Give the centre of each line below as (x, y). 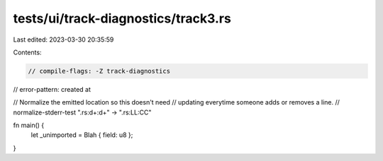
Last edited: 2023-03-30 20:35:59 (63, 40)
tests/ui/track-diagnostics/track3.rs (122, 18)
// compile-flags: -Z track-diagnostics (99, 71)
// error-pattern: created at (52, 89)
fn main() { (29, 125)
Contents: (27, 52)
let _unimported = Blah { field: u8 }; (82, 135)
